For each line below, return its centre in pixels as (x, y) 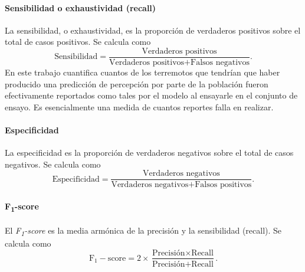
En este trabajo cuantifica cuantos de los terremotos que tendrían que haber (142, 72)
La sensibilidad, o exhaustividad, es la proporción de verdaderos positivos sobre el (153, 30)
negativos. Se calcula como (53, 164)
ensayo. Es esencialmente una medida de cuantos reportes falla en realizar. (139, 106)
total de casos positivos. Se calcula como (78, 42)
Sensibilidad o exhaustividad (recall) (81, 7)
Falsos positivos (223, 185)
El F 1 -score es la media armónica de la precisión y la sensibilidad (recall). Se (143, 231)
